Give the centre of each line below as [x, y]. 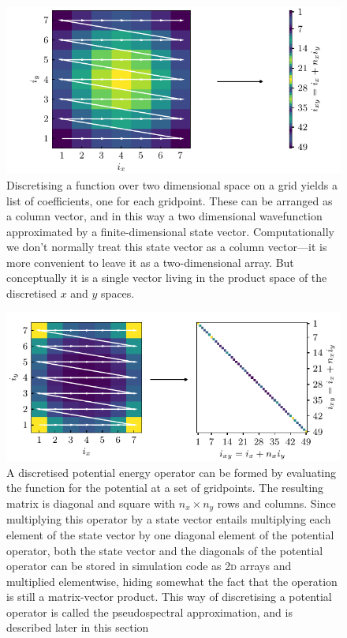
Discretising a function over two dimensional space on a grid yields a [172, 184]
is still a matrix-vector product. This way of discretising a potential [169, 597]
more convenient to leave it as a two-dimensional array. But [150, 262]
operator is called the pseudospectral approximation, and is [149, 612]
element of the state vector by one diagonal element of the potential [170, 534]
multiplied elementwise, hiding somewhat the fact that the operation [172, 581]
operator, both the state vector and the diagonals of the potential [165, 550]
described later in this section [78, 627]
